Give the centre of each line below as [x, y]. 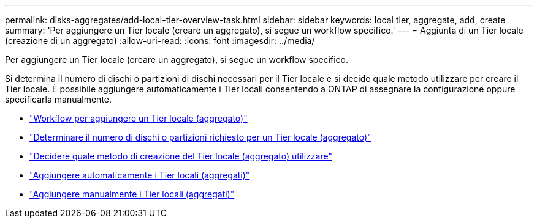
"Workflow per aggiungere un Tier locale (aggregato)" [139, 118]
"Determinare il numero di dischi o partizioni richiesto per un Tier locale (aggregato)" [200, 137]
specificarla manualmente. [59, 99]
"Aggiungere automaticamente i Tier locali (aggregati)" [140, 175]
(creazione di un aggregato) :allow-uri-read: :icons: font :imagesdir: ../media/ [160, 41]
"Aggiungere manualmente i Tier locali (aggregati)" [132, 194]
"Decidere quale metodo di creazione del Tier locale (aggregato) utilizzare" [181, 156]
